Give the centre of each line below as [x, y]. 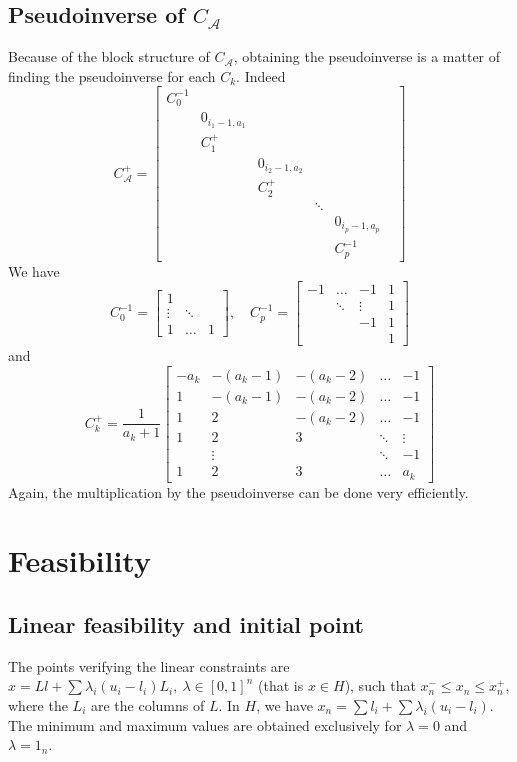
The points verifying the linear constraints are [149, 665]
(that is [281, 685]
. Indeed [261, 75]
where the [38, 704]
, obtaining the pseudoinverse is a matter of [367, 56]
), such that [380, 685]
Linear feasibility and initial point [186, 623]
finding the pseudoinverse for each [112, 75]
